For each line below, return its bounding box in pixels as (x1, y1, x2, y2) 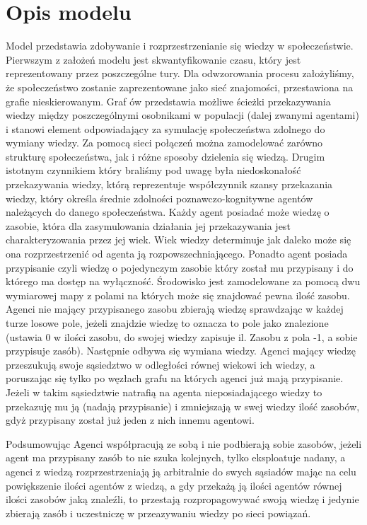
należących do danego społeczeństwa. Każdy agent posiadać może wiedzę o (6, 204, 330, 219)
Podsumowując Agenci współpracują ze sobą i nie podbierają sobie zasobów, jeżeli (6, 436, 362, 451)
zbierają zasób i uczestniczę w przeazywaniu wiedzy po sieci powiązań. (6, 505, 311, 520)
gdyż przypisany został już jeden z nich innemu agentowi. (6, 412, 255, 427)
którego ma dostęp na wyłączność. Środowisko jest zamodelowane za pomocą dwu (6, 274, 361, 289)
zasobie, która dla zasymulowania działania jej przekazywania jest (6, 218, 291, 233)
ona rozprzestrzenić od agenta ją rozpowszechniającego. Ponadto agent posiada (6, 246, 348, 261)
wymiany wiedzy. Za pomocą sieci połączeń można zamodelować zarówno (6, 135, 323, 150)
